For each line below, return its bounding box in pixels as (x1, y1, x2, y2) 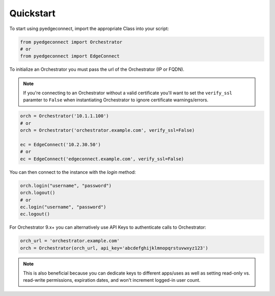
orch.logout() (20, 190, 56, 196)
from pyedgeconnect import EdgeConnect (20, 53, 120, 59)
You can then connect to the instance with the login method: (9, 169, 136, 175)
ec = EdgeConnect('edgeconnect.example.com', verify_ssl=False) (20, 156, 184, 162)
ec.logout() (20, 211, 50, 217)
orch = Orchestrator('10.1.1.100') (20, 113, 109, 119)
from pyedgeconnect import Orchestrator (20, 39, 122, 45)
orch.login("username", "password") (20, 182, 112, 189)
